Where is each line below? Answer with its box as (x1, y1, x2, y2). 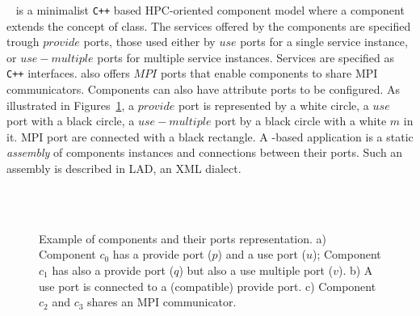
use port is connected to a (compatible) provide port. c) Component (39, 277, 376, 294)
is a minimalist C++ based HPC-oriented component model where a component (15, 2, 405, 18)
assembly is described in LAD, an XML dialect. (6, 160, 241, 177)
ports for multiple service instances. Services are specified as (97, 48, 395, 65)
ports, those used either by (83, 33, 216, 50)
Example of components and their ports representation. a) (39, 230, 327, 246)
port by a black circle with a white (215, 112, 387, 129)
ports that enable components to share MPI (160, 65, 378, 82)
